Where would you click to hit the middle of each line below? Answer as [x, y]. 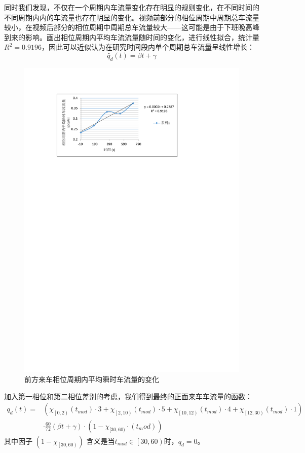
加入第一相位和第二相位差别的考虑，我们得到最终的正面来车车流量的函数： [128, 396]
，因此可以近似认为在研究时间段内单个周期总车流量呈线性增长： [148, 47]
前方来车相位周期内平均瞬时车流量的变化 [92, 379]
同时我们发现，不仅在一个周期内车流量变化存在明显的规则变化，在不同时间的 [132, 7]
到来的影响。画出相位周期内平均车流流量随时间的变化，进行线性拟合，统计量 [132, 37]
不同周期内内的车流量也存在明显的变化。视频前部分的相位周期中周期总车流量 [132, 17]
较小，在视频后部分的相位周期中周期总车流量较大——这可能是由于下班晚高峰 [132, 27]
